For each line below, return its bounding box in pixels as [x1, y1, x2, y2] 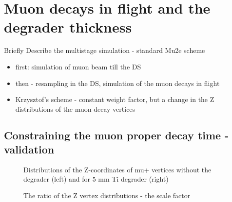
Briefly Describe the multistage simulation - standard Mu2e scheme [4, 45, 205, 55]
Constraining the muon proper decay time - [4, 127, 229, 142]
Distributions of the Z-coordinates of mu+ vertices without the [23, 164, 212, 174]
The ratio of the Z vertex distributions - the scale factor [23, 190, 191, 201]
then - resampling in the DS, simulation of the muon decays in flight [15, 78, 220, 88]
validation [4, 142, 55, 157]
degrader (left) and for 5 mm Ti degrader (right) [23, 174, 169, 184]
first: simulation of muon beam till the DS [15, 61, 141, 71]
